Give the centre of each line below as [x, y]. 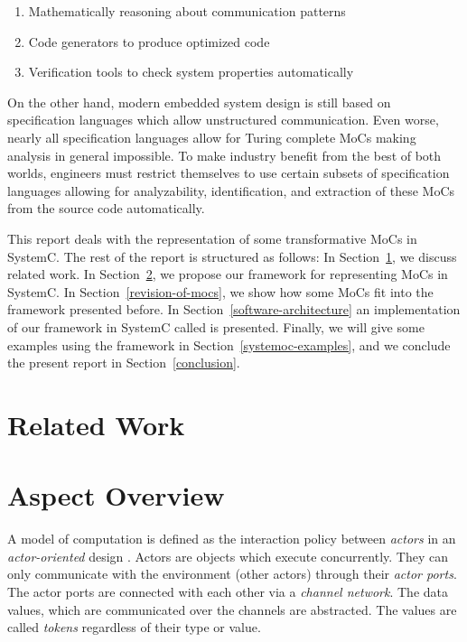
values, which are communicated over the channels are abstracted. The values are [232, 609]
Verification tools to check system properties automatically [191, 72]
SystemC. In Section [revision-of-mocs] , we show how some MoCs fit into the [220, 291]
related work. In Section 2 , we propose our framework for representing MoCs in [228, 274]
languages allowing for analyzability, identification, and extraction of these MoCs [231, 190]
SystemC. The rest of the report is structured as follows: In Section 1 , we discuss [232, 256]
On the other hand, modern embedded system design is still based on [199, 102]
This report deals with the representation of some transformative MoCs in [212, 238]
